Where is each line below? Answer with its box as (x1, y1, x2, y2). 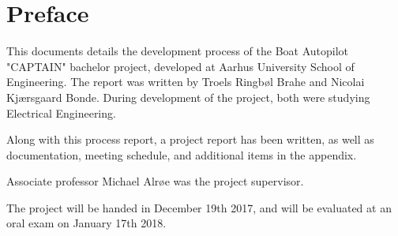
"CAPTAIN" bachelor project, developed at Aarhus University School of (6, 58, 355, 74)
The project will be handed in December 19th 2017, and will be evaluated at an (6, 199, 392, 215)
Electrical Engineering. (6, 104, 116, 121)
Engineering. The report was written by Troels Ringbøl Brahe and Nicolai (6, 73, 365, 90)
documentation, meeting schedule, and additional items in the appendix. (6, 146, 357, 163)
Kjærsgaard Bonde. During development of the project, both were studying (6, 88, 370, 105)
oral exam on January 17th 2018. (6, 215, 167, 231)
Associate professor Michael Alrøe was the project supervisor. (6, 173, 304, 189)
